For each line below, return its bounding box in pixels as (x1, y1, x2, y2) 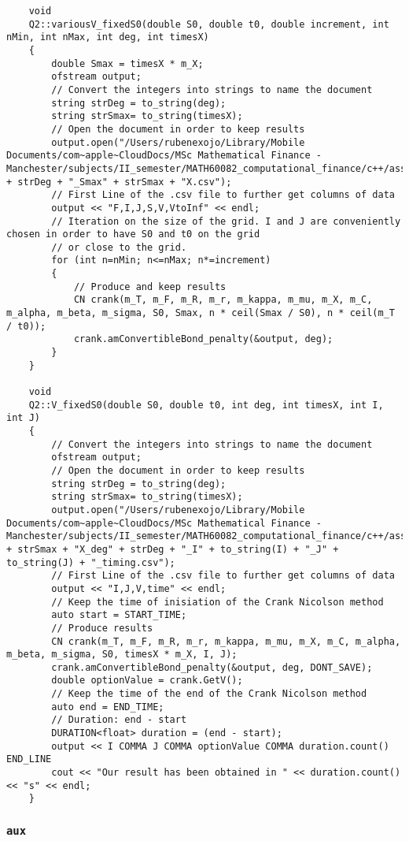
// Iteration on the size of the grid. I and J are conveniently (51, 215, 401, 227)
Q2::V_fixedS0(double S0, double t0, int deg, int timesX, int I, (28, 399, 384, 411)
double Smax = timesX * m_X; (51, 58, 204, 69)
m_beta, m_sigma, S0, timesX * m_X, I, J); (6, 649, 238, 661)
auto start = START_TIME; (51, 609, 187, 621)
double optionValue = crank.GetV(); (51, 675, 243, 687)
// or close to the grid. (51, 241, 187, 253)
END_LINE (6, 754, 52, 765)
